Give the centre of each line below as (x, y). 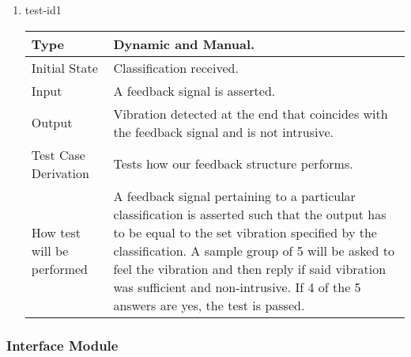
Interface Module (62, 345)
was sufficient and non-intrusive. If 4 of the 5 (237, 287)
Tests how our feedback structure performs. (233, 164)
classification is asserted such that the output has (250, 214)
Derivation (60, 173)
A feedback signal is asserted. (194, 90)
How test (56, 232)
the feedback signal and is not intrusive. (223, 131)
